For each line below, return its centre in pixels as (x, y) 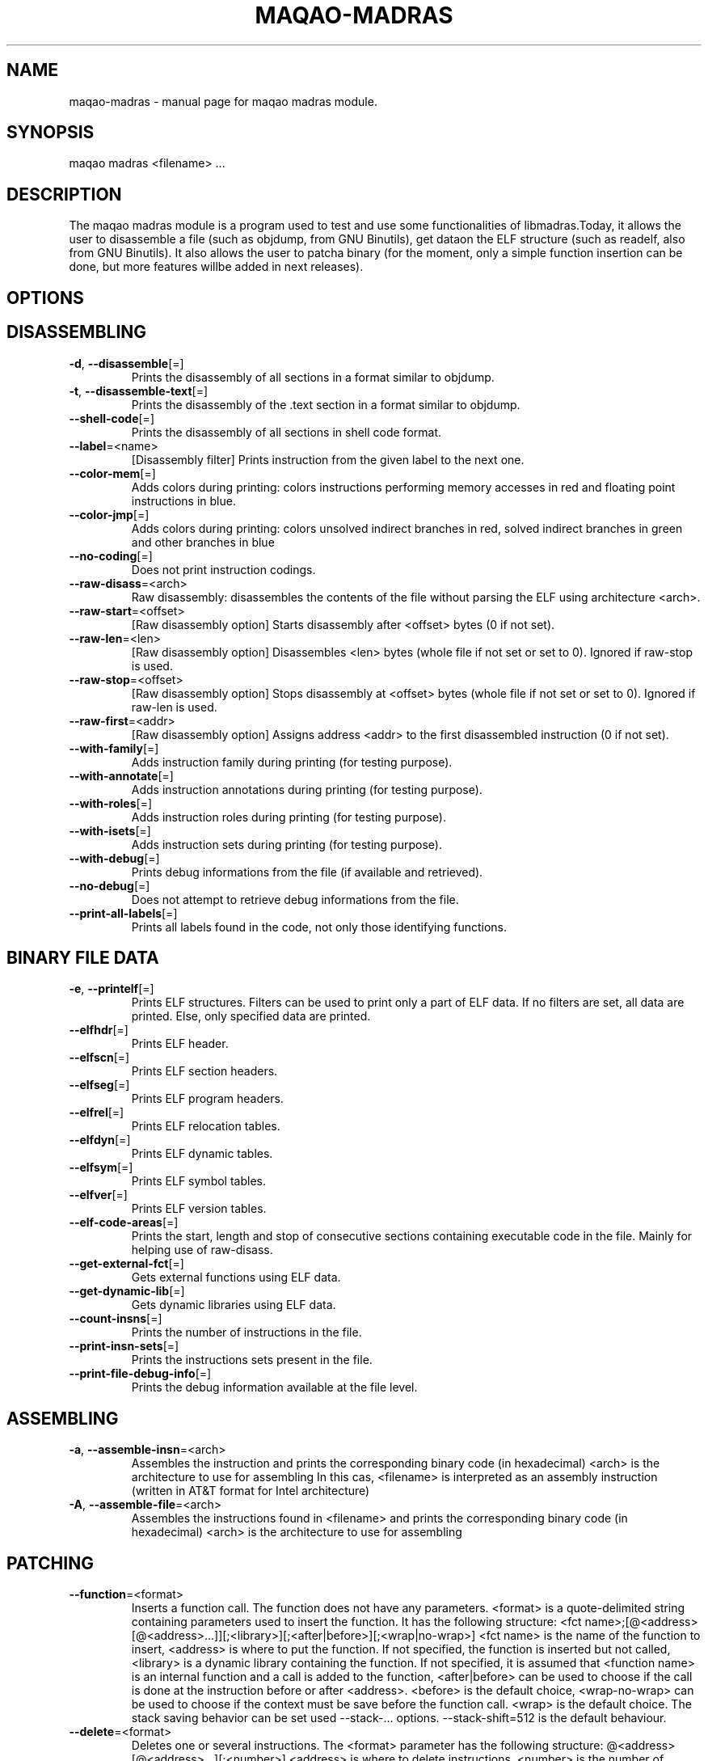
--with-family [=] (114, 748)
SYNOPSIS (51, 133)
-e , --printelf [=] (112, 989)
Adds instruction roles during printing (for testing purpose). (289, 817)
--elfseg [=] (99, 1085)
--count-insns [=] (116, 1319)
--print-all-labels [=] (123, 913)
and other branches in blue (203, 542)
